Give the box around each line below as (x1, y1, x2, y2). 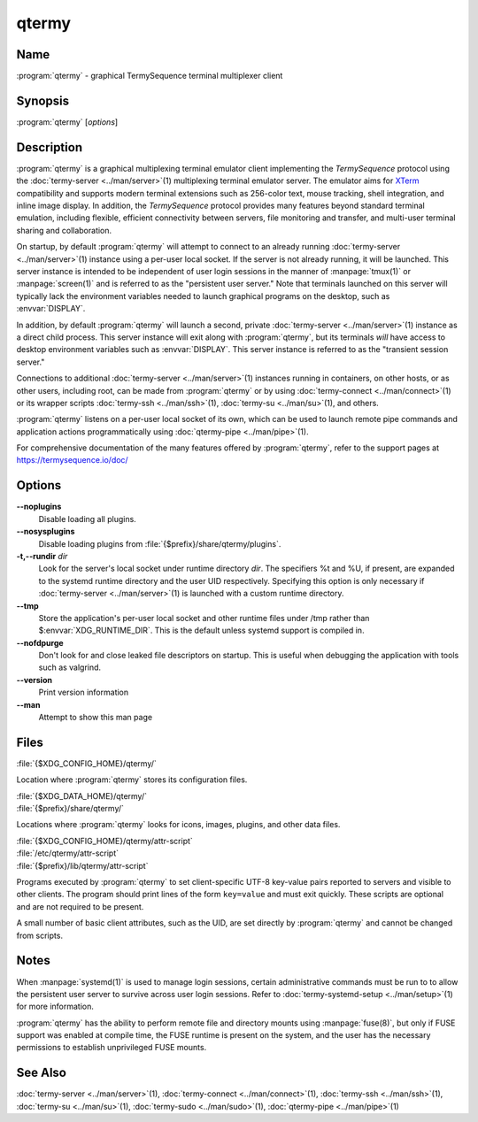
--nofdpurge (16, 637, 64, 648)
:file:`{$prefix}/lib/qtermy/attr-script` (16, 860, 149, 871)
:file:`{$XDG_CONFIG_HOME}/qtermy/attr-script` (16, 835, 194, 846)
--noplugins (16, 501, 62, 512)
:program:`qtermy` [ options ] (16, 116, 119, 127)
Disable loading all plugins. (38, 513, 136, 524)
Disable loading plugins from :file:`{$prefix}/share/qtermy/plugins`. (38, 538, 281, 549)
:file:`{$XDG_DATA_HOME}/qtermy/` (16, 790, 148, 801)
